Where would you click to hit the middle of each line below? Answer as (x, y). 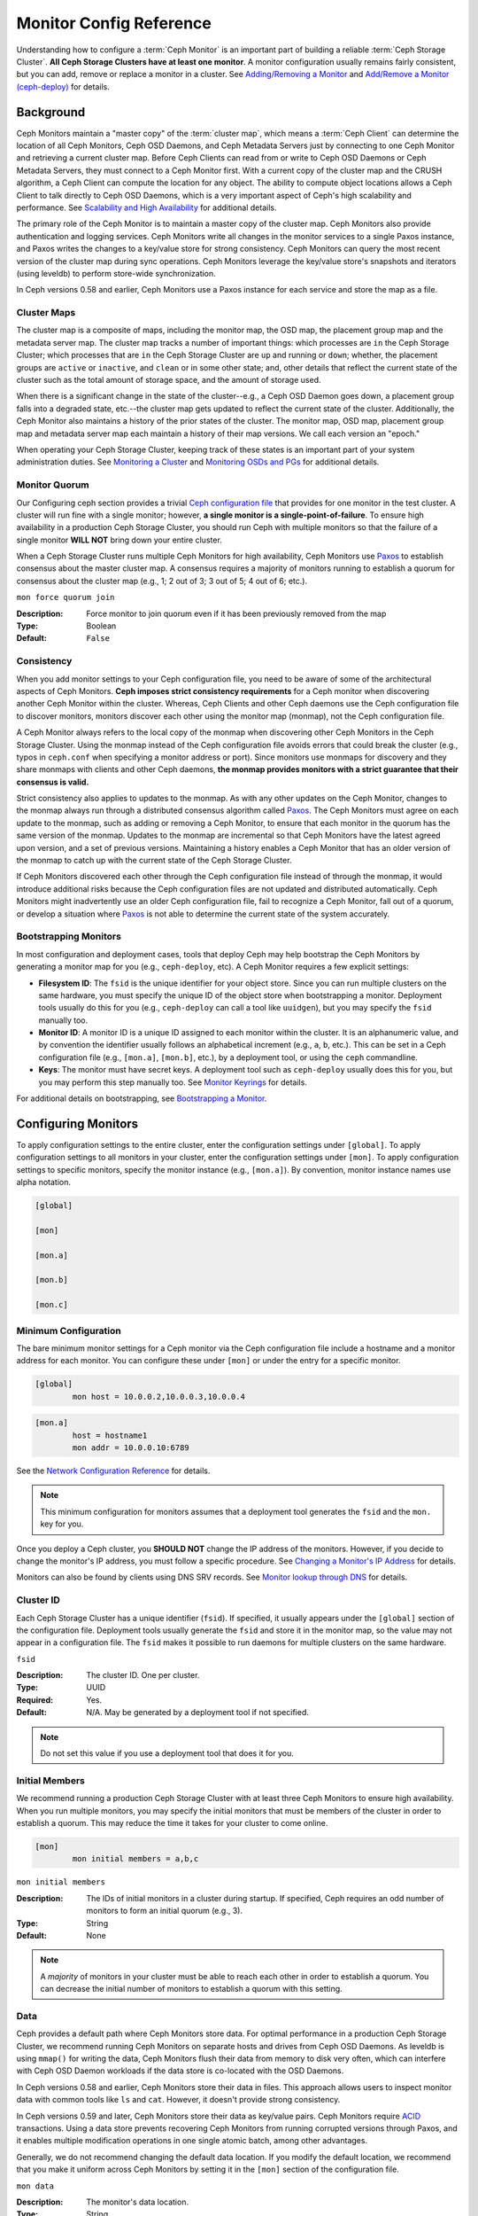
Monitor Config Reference (114, 23)
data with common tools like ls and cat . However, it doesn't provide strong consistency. (178, 2100)
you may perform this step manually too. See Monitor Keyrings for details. (173, 1082)
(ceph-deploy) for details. (63, 86)
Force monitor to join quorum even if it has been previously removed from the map (236, 613)
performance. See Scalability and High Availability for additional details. (146, 207)
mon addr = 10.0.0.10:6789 (131, 1448)
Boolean (101, 626)
